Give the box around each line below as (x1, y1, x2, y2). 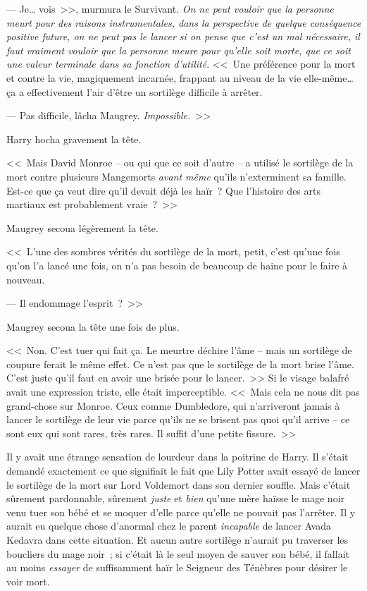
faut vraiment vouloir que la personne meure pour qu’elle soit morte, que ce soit (6, 42, 351, 57)
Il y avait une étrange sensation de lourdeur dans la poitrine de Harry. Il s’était (6, 449, 349, 464)
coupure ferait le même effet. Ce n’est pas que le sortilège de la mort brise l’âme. (6, 356, 354, 371)
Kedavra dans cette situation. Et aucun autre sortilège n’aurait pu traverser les (6, 532, 349, 547)
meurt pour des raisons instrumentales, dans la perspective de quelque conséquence (6, 15, 361, 30)
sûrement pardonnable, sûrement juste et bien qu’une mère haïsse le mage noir (6, 491, 345, 506)
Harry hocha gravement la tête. (6, 131, 142, 146)
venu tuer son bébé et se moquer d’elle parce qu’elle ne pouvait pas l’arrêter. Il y (6, 504, 356, 519)
